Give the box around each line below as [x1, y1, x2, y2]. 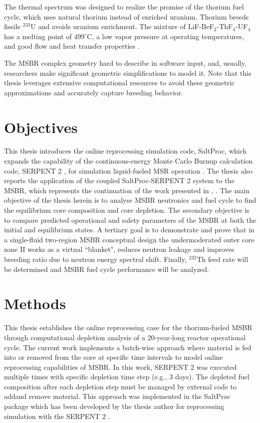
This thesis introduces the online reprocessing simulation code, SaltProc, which [4, 146, 247, 156]
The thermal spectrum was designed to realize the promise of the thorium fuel [4, 2, 244, 12]
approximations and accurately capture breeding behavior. [4, 87, 183, 97]
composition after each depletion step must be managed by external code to [4, 381, 237, 391]
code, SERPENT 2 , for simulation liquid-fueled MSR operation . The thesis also [4, 165, 253, 176]
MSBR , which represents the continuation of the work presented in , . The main [4, 185, 250, 195]
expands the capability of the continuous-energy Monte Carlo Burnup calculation [4, 156, 253, 166]
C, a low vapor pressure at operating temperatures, [87, 31, 244, 41]
